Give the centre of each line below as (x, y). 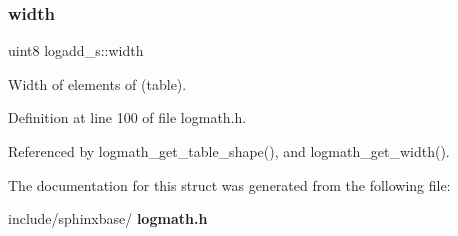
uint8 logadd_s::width (76, 50)
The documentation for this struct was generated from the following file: (229, 184)
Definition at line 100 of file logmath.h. (127, 117)
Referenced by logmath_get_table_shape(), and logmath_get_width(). (229, 151)
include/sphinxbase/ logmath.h (108, 218)
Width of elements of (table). (97, 83)
